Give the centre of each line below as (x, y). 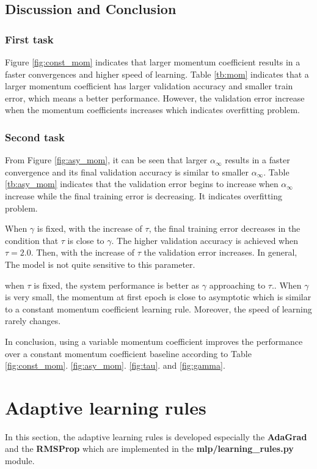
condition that (32, 240)
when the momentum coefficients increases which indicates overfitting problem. (152, 110)
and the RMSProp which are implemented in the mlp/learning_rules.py (149, 449)
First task (29, 39)
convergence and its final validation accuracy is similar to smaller (127, 172)
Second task (35, 137)
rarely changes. (33, 321)
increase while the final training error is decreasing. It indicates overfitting (144, 195)
